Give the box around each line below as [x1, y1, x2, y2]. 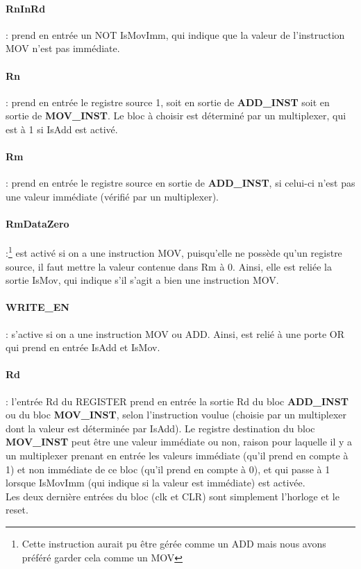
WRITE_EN [6, 300, 69, 314]
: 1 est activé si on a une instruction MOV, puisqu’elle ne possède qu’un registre [6, 244, 342, 260]
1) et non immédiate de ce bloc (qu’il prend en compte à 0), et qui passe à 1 [6, 461, 330, 476]
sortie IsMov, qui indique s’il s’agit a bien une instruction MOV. [6, 273, 279, 287]
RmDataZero [6, 216, 69, 231]
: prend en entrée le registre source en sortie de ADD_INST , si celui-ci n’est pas [6, 176, 355, 190]
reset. [6, 502, 28, 517]
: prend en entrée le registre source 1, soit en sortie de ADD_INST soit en [6, 94, 330, 109]
